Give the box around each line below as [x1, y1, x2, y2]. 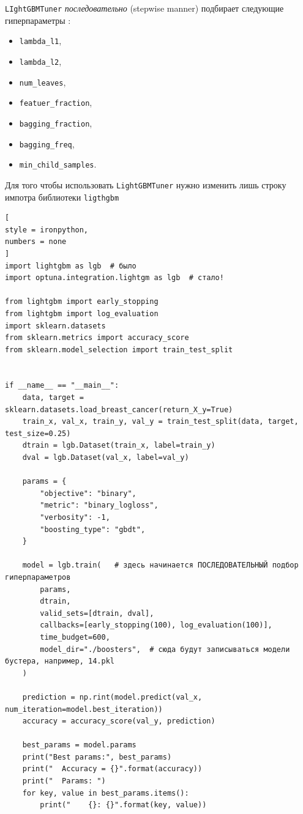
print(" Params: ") [22, 777, 106, 786]
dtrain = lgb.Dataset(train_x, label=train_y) [22, 441, 215, 450]
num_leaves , [19, 75, 66, 88]
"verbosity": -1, [40, 513, 110, 522]
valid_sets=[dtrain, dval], [40, 609, 154, 618]
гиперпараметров [5, 572, 71, 582]
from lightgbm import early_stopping [5, 297, 159, 306]
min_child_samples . [19, 158, 97, 171]
